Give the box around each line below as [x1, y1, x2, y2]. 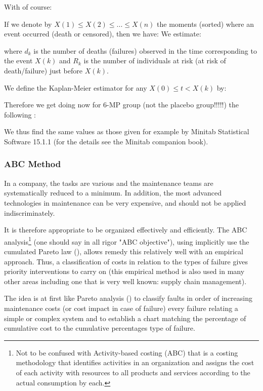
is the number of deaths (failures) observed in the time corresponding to [33, 45, 257, 56]
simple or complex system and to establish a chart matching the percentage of [4, 312, 246, 323]
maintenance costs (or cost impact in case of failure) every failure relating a [4, 302, 238, 313]
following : [4, 109, 36, 120]
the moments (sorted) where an [157, 18, 254, 29]
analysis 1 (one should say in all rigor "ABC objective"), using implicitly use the [4, 234, 249, 247]
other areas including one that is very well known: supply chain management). [4, 276, 247, 286]
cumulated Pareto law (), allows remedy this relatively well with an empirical [4, 246, 243, 256]
